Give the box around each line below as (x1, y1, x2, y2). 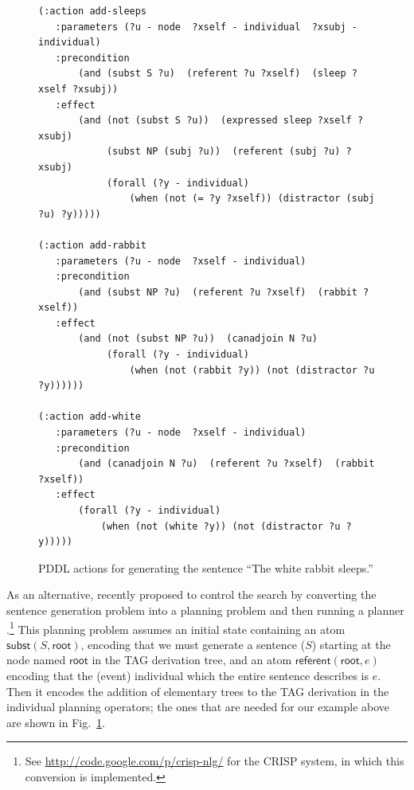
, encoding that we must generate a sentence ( (80, 636, 306, 652)
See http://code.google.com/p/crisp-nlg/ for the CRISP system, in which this (25, 753, 404, 769)
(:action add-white (38, 411, 141, 423)
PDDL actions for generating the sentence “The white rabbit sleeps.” (38, 559, 373, 576)
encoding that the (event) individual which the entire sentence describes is (6, 667, 369, 683)
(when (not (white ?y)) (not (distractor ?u (100, 520, 341, 532)
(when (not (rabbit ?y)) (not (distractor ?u (129, 364, 375, 376)
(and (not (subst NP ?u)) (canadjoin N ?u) (78, 333, 318, 345)
